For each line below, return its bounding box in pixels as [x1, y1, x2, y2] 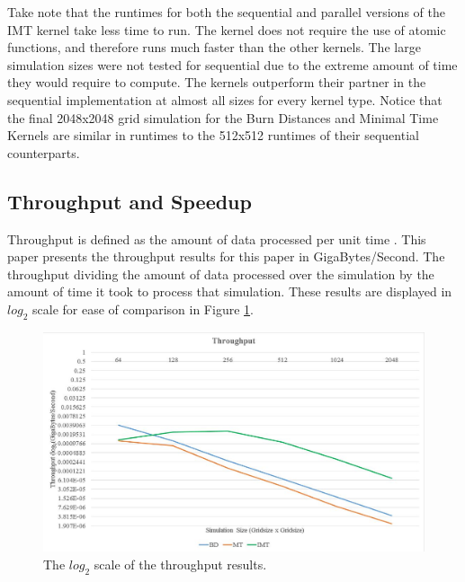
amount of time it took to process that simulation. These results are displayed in [7, 282, 452, 301]
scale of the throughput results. [94, 555, 267, 574]
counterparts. [7, 143, 80, 162]
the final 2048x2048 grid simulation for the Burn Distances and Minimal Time [7, 108, 439, 127]
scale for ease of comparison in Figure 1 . [32, 299, 254, 318]
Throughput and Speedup [7, 187, 252, 215]
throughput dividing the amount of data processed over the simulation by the [7, 264, 434, 283]
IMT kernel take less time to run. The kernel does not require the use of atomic [7, 20, 446, 39]
